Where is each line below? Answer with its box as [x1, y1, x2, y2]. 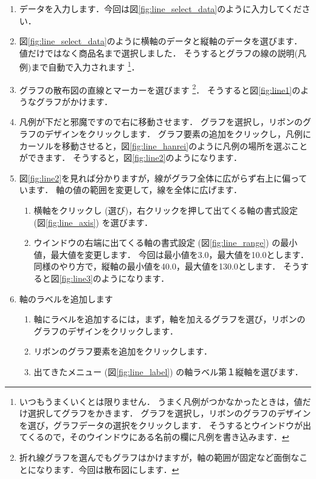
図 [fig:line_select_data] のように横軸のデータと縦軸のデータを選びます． [19, 35, 303, 47]
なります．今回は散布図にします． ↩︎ [36, 463, 179, 475]
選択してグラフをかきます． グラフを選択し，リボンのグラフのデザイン [27, 407, 311, 420]
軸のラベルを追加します [19, 292, 113, 305]
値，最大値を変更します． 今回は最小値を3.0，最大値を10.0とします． [33, 248, 309, 260]
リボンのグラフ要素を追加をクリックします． [33, 345, 213, 358]
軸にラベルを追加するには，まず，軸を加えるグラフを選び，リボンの [33, 313, 306, 325]
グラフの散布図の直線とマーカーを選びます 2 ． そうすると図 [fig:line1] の [19, 81, 301, 96]
